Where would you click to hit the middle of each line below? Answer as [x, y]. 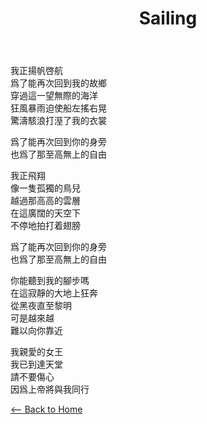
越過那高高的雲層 [45, 201]
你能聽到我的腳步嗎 [50, 281]
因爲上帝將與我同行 [50, 389]
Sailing [168, 18]
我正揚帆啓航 [36, 71]
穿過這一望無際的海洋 [54, 96]
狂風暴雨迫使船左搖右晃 [58, 108]
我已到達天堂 [36, 364]
